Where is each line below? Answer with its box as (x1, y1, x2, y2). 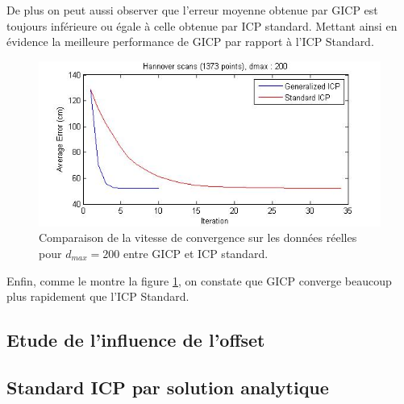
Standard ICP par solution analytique (6, 374, 329, 399)
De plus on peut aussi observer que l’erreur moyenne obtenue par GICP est (6, 2, 378, 18)
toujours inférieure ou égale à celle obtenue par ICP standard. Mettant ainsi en (6, 17, 398, 34)
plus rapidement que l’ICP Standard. (6, 288, 190, 305)
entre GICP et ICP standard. (123, 244, 269, 261)
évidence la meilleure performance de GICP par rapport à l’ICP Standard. (6, 33, 374, 50)
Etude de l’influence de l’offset (6, 327, 265, 352)
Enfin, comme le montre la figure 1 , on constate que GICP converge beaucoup (6, 272, 392, 289)
